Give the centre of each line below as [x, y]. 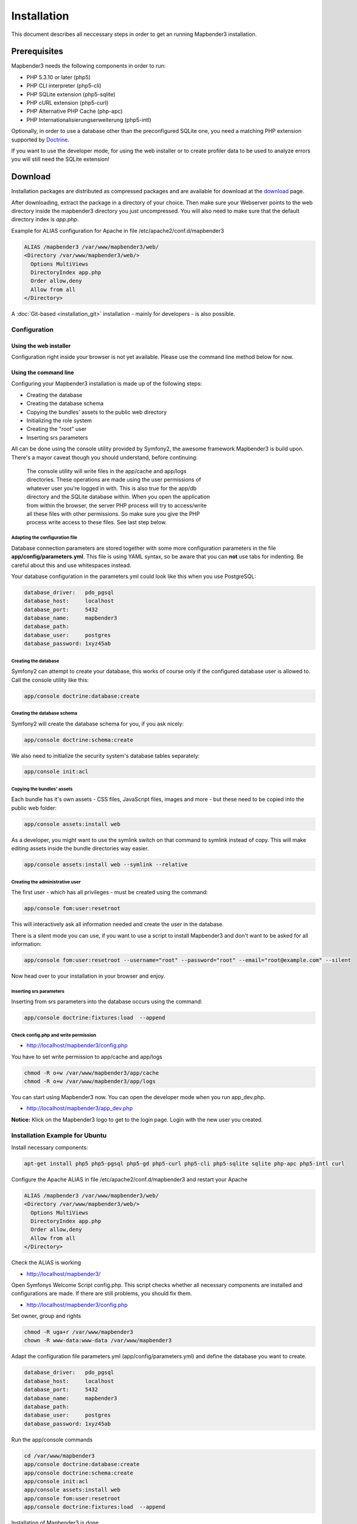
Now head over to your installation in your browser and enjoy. [88, 976]
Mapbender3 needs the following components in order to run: [88, 66]
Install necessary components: [50, 1147]
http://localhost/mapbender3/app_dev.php [80, 1108]
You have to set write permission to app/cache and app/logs [87, 1056]
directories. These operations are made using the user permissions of [114, 480]
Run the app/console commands [52, 1439]
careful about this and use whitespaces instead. [71, 565]
